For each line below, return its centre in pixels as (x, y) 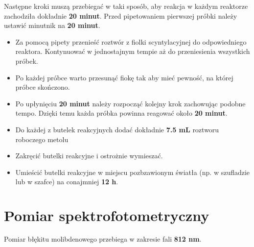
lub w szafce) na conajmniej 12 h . (67, 182)
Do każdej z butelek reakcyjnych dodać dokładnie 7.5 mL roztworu (117, 129)
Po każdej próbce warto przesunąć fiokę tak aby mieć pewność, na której (124, 77)
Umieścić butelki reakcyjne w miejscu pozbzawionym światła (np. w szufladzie (133, 172)
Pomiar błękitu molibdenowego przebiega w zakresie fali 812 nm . (103, 239)
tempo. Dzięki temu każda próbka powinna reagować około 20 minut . (121, 113)
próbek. (27, 61)
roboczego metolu (42, 139)
